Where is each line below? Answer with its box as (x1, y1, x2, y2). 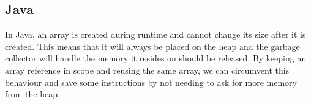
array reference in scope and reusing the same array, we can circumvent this (5, 63, 290, 76)
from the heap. (5, 88, 60, 100)
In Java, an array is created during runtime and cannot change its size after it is (5, 28, 306, 41)
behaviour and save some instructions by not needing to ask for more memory (5, 75, 297, 88)
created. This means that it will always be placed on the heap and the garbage (5, 40, 300, 52)
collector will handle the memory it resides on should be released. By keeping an (5, 52, 307, 64)
